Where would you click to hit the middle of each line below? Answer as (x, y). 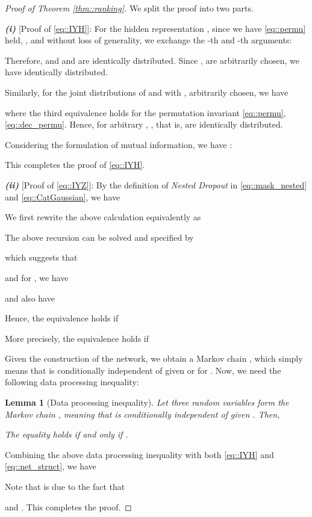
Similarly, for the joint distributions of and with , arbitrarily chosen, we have (147, 92)
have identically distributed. (56, 72)
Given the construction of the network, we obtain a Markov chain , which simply (154, 358)
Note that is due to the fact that (65, 487)
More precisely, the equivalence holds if (77, 338)
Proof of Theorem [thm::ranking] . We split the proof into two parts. (129, 8)
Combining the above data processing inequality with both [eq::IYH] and (139, 454)
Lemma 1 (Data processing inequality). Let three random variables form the (147, 402)
